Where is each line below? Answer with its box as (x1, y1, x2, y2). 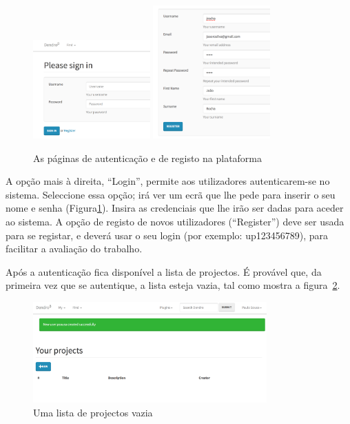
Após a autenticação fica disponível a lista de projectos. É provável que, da (6, 264, 322, 279)
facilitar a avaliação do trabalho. (6, 241, 143, 256)
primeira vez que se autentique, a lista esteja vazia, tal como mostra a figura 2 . (6, 278, 340, 292)
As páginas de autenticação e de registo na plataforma (33, 150, 262, 165)
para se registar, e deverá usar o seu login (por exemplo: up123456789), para (6, 228, 329, 242)
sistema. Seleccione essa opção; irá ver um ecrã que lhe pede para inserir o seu (6, 187, 336, 201)
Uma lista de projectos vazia (33, 405, 153, 419)
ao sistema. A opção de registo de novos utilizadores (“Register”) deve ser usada (6, 214, 344, 228)
